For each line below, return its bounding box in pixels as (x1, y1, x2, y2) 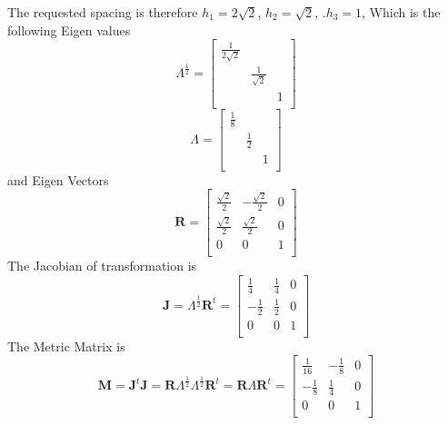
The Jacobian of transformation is (7, 256, 197, 275)
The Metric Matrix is (7, 336, 125, 355)
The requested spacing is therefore (7, 3, 198, 21)
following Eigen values (7, 20, 131, 39)
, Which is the (362, 3, 441, 21)
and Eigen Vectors (7, 170, 109, 189)
